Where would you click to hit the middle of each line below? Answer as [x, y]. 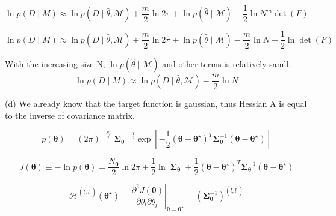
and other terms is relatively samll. [227, 63]
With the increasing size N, [55, 63]
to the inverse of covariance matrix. [70, 115]
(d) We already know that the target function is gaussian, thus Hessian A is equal [156, 103]
